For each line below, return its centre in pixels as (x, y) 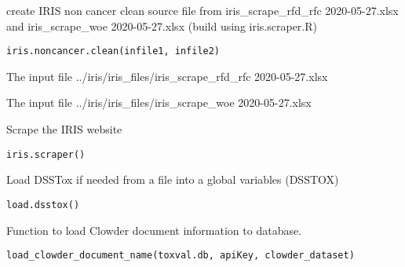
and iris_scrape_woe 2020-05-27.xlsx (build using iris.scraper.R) (162, 26)
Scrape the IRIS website (64, 129)
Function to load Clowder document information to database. (154, 230)
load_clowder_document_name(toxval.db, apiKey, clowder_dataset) (181, 256)
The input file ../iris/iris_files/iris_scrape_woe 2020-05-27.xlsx (159, 102)
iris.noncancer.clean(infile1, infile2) (113, 51)
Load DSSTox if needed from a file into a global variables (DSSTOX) (173, 179)
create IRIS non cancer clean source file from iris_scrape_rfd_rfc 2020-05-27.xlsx (202, 10)
